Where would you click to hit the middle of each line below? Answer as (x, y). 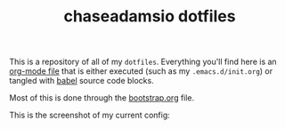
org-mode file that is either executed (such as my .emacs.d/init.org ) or (141, 71)
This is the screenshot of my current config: (90, 115)
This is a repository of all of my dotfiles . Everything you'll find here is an (143, 62)
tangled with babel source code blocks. (81, 81)
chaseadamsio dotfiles (150, 16)
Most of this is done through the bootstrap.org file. (102, 98)
